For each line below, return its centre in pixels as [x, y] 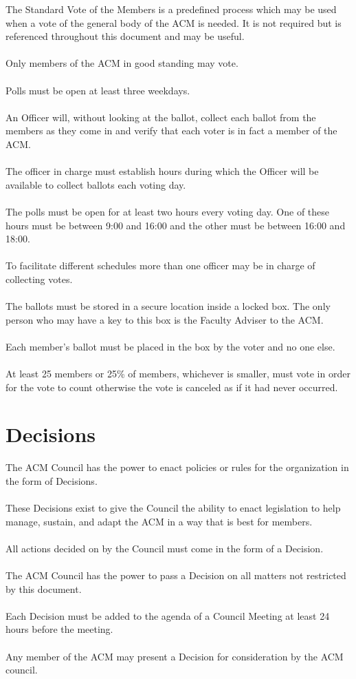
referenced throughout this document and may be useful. [125, 36]
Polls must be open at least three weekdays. [98, 90]
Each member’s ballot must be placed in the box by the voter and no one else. [170, 346]
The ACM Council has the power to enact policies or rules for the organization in [177, 467]
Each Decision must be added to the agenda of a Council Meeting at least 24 [168, 615]
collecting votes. [39, 279]
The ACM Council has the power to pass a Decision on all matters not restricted [176, 575]
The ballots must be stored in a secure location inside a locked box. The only [168, 306]
